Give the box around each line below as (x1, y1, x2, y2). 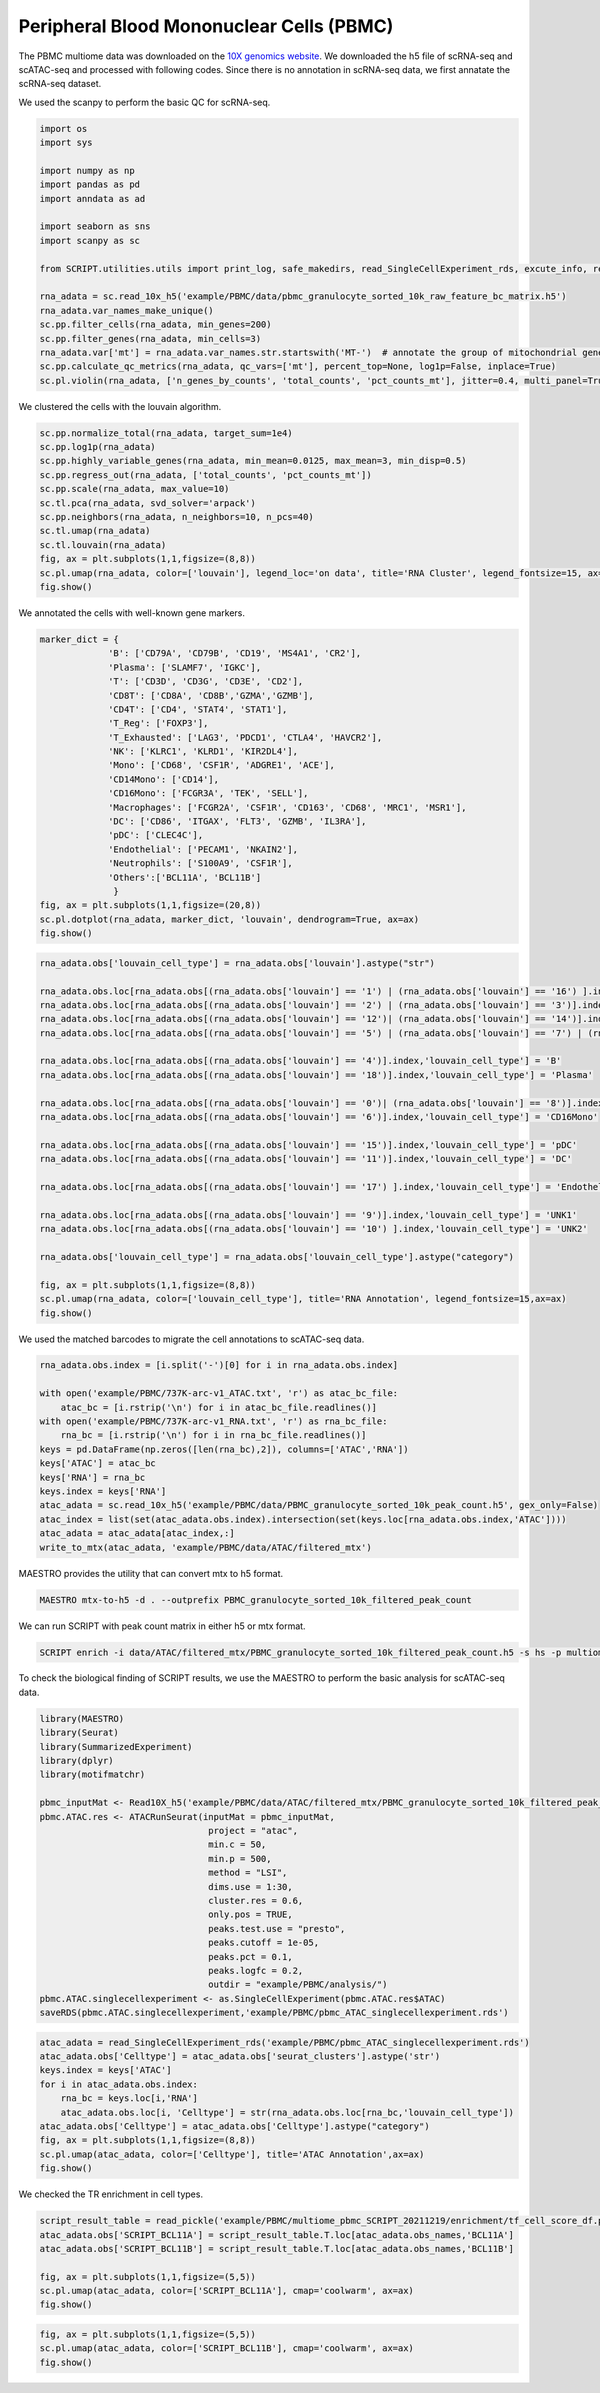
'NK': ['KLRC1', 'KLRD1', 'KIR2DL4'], (108, 746, 299, 757)
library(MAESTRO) (39, 1713, 125, 1724)
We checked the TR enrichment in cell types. (18, 2188, 204, 2200)
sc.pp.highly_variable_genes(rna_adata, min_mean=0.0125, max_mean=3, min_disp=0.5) (39, 455, 467, 467)
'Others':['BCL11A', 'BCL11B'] (108, 871, 262, 883)
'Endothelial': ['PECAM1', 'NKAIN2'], (108, 843, 299, 855)
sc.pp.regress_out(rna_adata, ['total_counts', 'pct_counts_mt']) (39, 469, 372, 480)
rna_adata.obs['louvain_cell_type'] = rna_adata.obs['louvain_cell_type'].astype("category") (39, 1251, 515, 1262)
